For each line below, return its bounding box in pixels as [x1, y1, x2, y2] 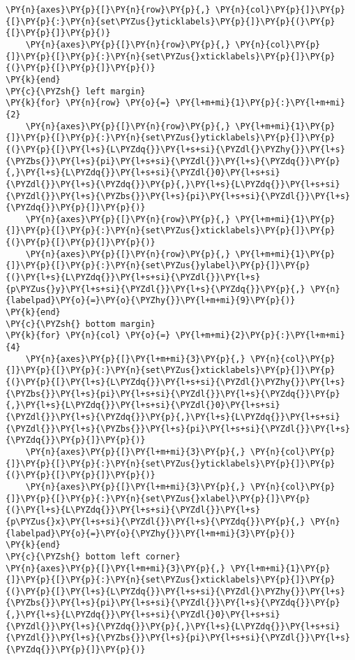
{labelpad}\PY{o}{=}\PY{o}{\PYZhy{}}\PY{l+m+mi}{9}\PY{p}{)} [6, 295, 296, 306]
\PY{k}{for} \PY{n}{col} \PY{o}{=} [6, 330, 171, 341]
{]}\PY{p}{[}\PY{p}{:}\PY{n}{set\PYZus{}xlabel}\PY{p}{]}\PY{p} [6, 493, 310, 504]
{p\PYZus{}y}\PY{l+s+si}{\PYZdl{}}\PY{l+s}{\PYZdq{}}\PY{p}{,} [6, 284, 305, 294]
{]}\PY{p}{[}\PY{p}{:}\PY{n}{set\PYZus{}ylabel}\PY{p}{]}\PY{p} [6, 261, 310, 271]
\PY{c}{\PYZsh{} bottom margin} [6, 318, 156, 329]
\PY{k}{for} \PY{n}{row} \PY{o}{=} [6, 98, 171, 108]
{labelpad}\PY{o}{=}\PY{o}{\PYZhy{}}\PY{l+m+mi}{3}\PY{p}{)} [6, 528, 296, 538]
